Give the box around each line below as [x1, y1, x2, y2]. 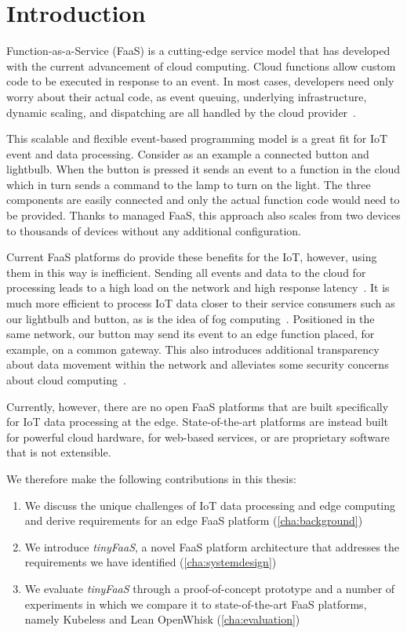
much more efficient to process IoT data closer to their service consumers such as [6, 295, 395, 311]
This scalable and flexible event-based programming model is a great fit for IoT [6, 130, 388, 147]
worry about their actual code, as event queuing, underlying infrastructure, [6, 88, 367, 104]
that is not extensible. [6, 444, 111, 460]
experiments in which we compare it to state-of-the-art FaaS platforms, [24, 595, 367, 612]
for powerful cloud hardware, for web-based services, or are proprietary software [6, 428, 390, 445]
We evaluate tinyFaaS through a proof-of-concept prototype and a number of [24, 580, 395, 596]
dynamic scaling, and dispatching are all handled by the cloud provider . [6, 104, 357, 120]
